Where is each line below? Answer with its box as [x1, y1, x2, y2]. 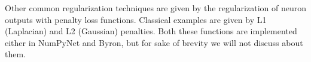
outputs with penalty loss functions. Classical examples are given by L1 [5, 13, 267, 25]
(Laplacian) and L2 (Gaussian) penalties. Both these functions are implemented [5, 25, 297, 37]
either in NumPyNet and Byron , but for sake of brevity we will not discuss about [5, 36, 303, 48]
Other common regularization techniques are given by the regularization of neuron [5, 2, 306, 14]
